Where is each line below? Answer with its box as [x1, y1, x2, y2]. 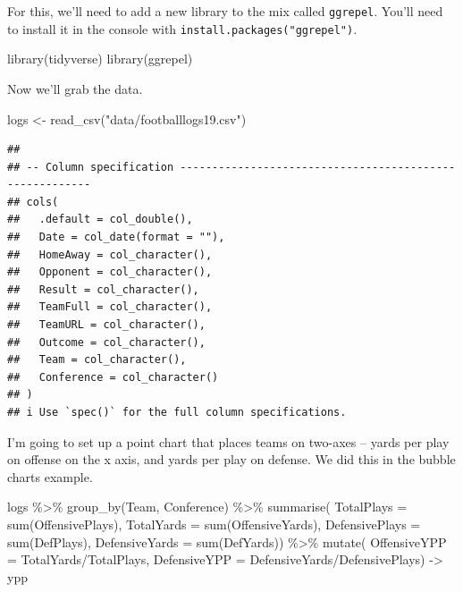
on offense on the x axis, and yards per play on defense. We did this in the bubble [7, 450, 456, 469]
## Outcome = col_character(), [7, 335, 206, 349]
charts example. [7, 467, 93, 486]
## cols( [7, 195, 59, 208]
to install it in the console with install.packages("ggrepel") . [7, 19, 358, 38]
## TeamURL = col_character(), [7, 318, 206, 332]
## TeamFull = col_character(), [7, 300, 213, 314]
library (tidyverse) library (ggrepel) [7, 49, 193, 68]
